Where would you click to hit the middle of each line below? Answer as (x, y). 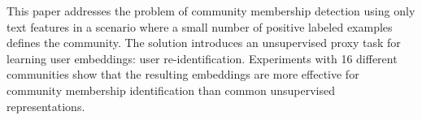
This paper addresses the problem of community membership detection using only (211, 11)
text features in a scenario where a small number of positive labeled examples (200, 26)
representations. (46, 106)
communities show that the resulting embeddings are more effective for (183, 74)
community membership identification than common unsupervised (171, 90)
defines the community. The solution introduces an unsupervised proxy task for (204, 43)
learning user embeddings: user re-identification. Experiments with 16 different (202, 58)
